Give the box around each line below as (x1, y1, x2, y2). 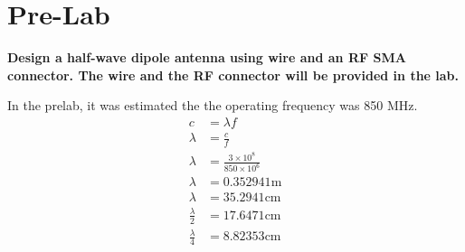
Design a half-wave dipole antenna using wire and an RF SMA (7, 48, 406, 67)
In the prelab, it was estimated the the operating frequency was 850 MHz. (7, 96, 418, 115)
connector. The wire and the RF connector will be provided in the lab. (7, 65, 460, 84)
